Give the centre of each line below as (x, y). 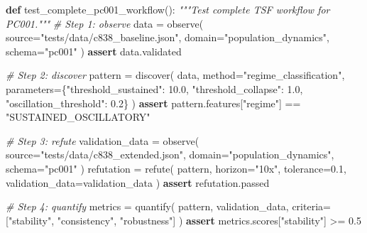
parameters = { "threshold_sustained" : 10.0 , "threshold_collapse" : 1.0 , (154, 88)
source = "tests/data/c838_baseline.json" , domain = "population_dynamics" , (168, 37)
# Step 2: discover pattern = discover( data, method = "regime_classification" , (175, 75)
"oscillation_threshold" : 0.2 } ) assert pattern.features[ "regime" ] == (153, 103)
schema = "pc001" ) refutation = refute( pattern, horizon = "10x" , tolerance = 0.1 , (176, 168)
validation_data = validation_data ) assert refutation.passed (138, 182)
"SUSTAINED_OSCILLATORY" (78, 117)
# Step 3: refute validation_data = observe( (103, 140)
